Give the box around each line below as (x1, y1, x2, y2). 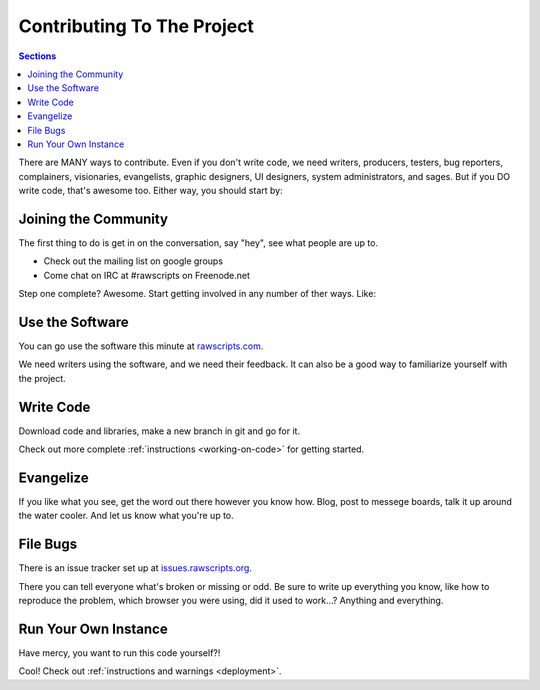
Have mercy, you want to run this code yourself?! (18, 647, 221, 659)
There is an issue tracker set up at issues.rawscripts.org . (18, 562, 252, 574)
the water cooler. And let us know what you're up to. (18, 510, 234, 522)
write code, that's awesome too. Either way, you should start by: (18, 185, 284, 197)
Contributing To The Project (18, 15, 255, 37)
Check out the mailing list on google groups (43, 255, 224, 267)
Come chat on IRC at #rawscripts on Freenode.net (43, 269, 250, 281)
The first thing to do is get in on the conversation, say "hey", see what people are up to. (18, 236, 379, 249)
